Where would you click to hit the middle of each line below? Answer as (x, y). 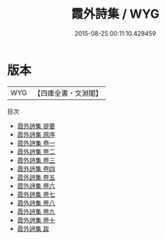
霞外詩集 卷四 (36, 168)
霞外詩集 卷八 (36, 203)
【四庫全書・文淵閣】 (68, 93)
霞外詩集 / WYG (115, 14)
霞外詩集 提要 (36, 126)
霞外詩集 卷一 (36, 143)
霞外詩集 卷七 (36, 194)
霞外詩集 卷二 (36, 151)
